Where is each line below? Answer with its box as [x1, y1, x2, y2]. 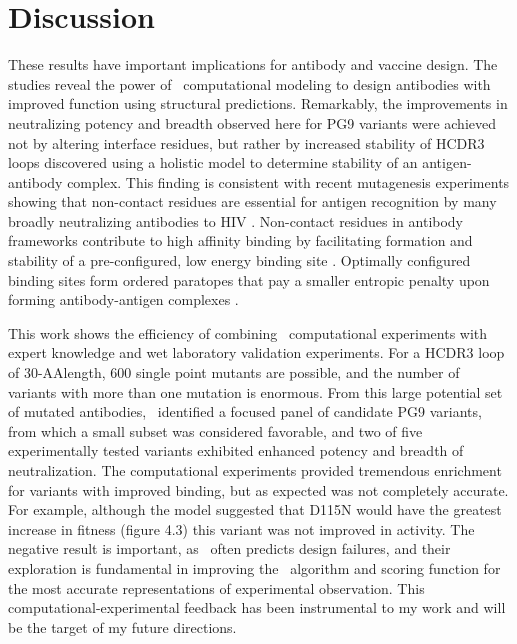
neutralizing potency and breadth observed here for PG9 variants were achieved [8, 112, 497, 133]
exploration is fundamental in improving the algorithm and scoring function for [8, 557, 501, 578]
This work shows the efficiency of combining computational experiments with [8, 322, 488, 343]
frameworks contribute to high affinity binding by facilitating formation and [8, 230, 473, 251]
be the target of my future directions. [8, 616, 237, 637]
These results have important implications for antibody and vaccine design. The [8, 54, 498, 75]
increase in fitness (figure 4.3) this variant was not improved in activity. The [8, 518, 475, 539]
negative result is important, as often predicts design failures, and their [8, 538, 451, 559]
